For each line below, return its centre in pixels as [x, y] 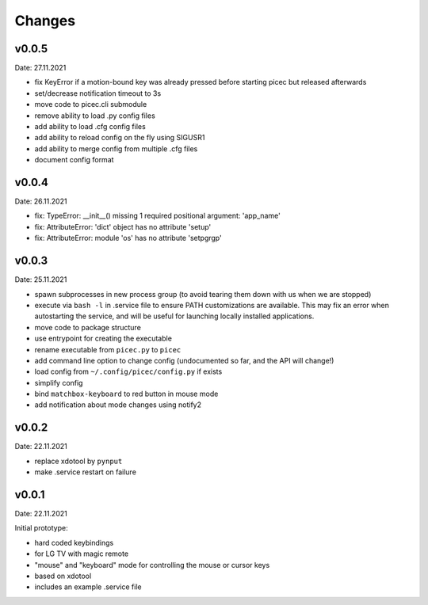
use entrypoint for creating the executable [103, 339]
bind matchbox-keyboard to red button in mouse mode [126, 394]
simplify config [59, 382]
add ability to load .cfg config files [90, 127]
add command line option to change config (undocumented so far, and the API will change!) [184, 360]
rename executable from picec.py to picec [108, 349]
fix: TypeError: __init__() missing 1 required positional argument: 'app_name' [157, 216]
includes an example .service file [88, 587]
